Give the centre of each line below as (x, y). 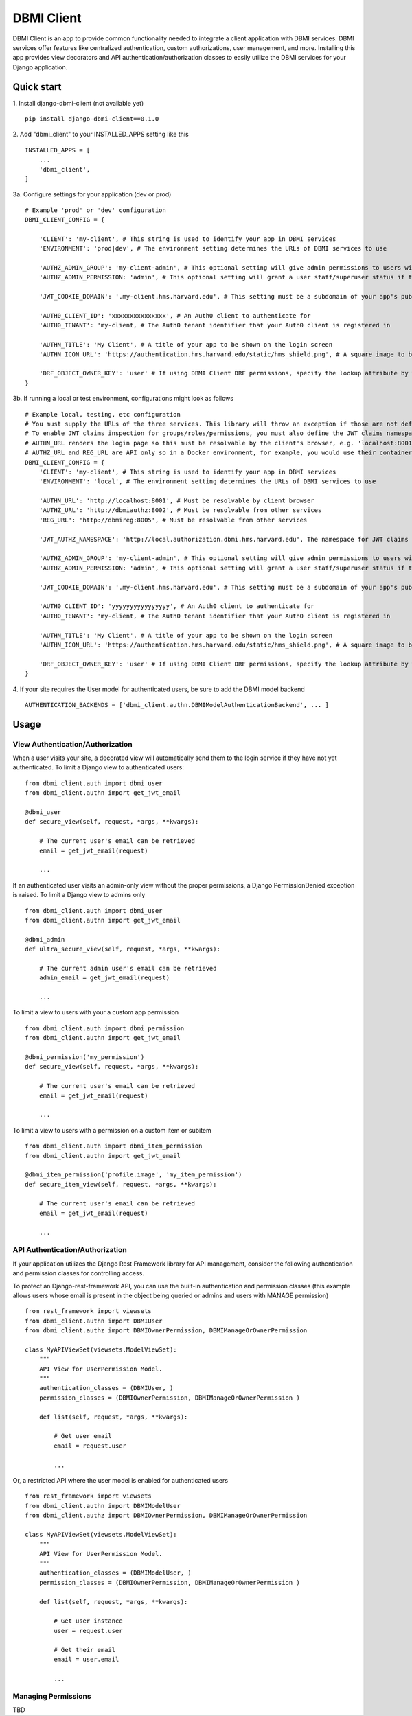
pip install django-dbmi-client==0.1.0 (92, 119)
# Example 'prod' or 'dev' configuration (95, 210)
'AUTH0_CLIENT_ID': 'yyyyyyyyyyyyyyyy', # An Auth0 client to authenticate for (177, 606)
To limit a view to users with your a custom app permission (96, 1012)
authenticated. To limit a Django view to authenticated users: (99, 767)
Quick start (37, 87)
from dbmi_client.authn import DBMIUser (94, 1321)
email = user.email (87, 1659)
